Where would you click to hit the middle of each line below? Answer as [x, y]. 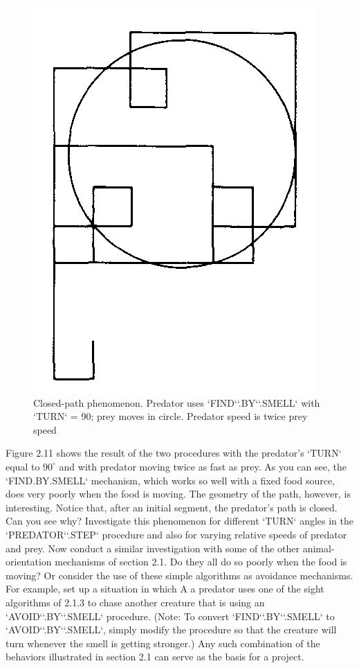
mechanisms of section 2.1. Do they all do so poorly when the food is [201, 562]
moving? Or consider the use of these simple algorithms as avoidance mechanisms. [179, 575]
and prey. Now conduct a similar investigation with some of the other [153, 548]
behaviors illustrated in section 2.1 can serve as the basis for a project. [155, 657]
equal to [23, 466]
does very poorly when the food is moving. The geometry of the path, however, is [178, 494]
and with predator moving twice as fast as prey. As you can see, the [203, 466]
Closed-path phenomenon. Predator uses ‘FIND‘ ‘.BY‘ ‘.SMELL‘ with [177, 402]
